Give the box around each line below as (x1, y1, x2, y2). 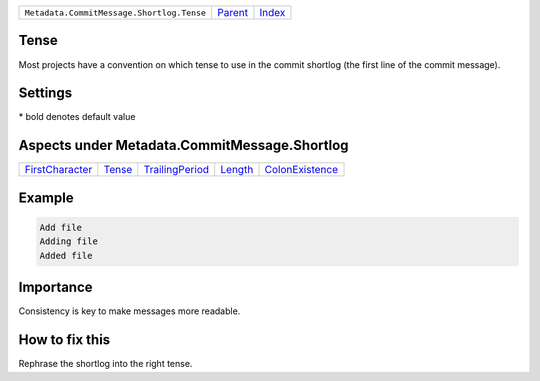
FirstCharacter (24, 163, 93, 177)
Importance (18, 279, 94, 296)
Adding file (39, 236, 99, 247)
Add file (39, 221, 83, 233)
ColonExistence (264, 163, 339, 177)
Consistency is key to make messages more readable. (18, 305, 241, 317)
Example (18, 189, 74, 206)
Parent (216, 6, 249, 19)
